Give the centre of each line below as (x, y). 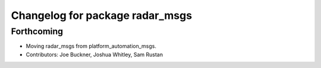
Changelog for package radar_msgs (102, 15)
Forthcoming (37, 31)
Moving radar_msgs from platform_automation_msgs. (91, 46)
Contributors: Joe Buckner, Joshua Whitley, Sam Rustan (95, 54)
